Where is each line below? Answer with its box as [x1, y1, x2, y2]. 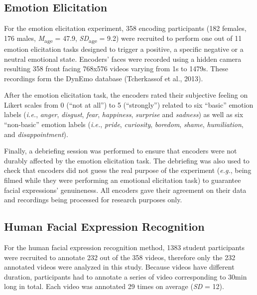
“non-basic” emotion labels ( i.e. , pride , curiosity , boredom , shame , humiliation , [4, 119, 244, 130]
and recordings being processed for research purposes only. [4, 194, 182, 205]
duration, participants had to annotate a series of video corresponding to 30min [4, 271, 247, 282]
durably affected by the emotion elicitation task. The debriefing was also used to [4, 155, 250, 165]
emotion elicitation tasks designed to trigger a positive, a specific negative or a [4, 43, 244, 54]
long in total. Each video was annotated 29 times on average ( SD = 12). [4, 281, 224, 292]
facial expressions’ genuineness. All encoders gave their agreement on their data [4, 184, 247, 195]
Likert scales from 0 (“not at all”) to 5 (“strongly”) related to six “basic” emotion [4, 99, 254, 110]
